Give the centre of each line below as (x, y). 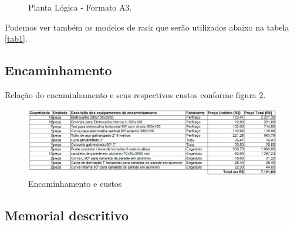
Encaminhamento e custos (75, 184)
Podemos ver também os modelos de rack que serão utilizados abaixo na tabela (147, 27)
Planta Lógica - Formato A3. (80, 7)
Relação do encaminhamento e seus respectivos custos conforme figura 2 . (135, 94)
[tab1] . (16, 38)
